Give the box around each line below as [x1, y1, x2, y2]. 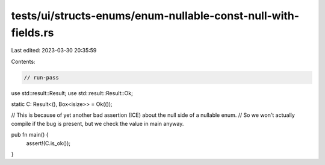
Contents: [11, 58, 36, 65]
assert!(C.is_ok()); [26, 139, 71, 147]
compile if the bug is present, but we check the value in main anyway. [11, 120, 184, 127]
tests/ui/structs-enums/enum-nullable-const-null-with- [11, 9, 300, 22]
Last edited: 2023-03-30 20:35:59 [11, 47, 97, 54]
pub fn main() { [11, 131, 49, 139]
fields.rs [11, 26, 54, 39]
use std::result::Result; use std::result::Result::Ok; [11, 89, 134, 96]
